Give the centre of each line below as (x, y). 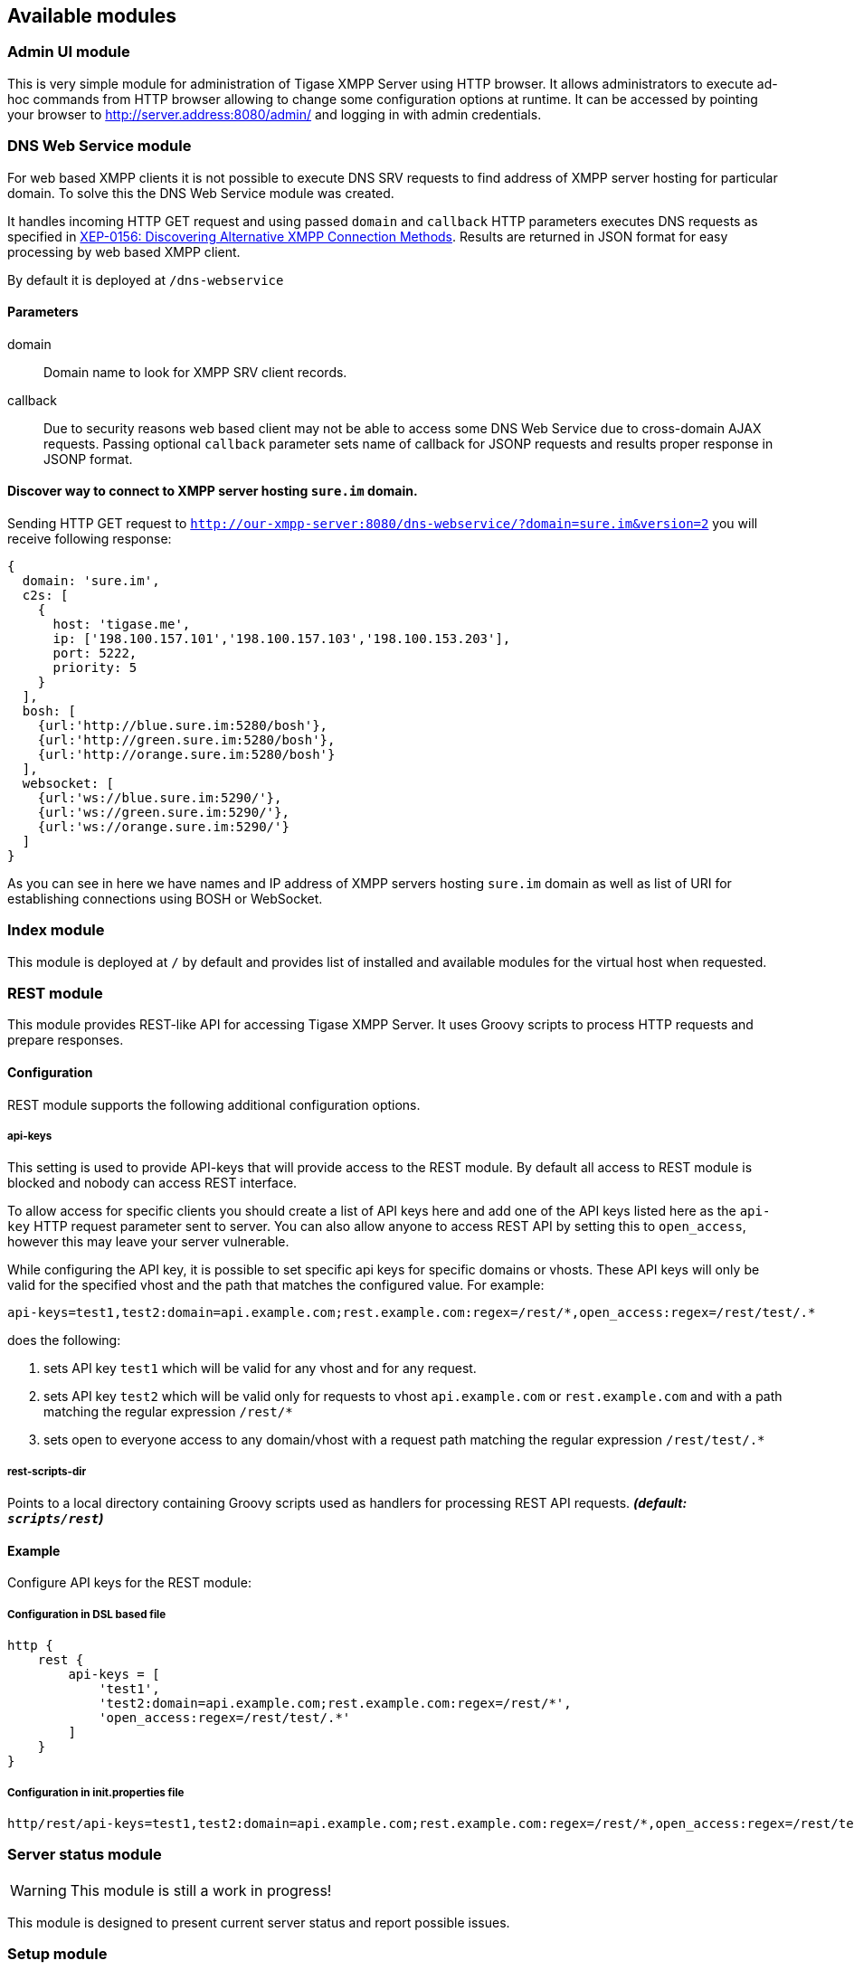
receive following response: (90, 538)
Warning (38, 1890)
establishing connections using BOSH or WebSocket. (165, 898)
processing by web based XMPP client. (124, 251)
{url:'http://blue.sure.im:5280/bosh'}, (183, 725)
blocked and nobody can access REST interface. (152, 1183)
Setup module (57, 1954)
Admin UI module (69, 52)
